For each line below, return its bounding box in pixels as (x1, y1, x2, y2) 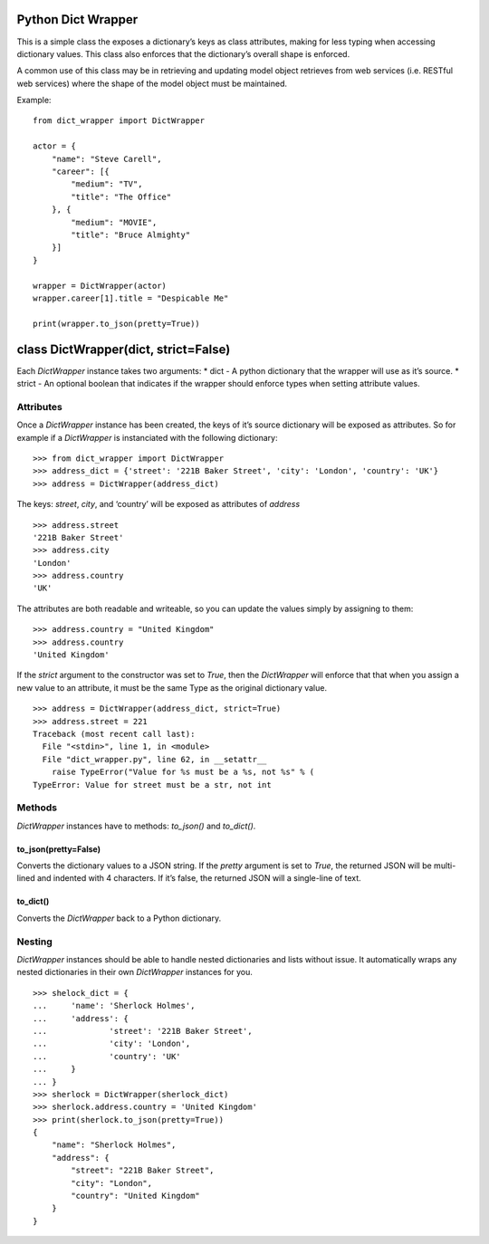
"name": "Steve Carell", (51, 154, 162, 164)
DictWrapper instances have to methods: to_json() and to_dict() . (16, 820, 256, 831)
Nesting (16, 935, 53, 948)
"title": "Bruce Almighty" (71, 229, 191, 240)
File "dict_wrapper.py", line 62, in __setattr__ (42, 754, 267, 764)
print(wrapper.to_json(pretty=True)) (33, 318, 201, 329)
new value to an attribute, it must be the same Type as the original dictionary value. (16, 682, 328, 693)
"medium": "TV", (71, 179, 143, 189)
